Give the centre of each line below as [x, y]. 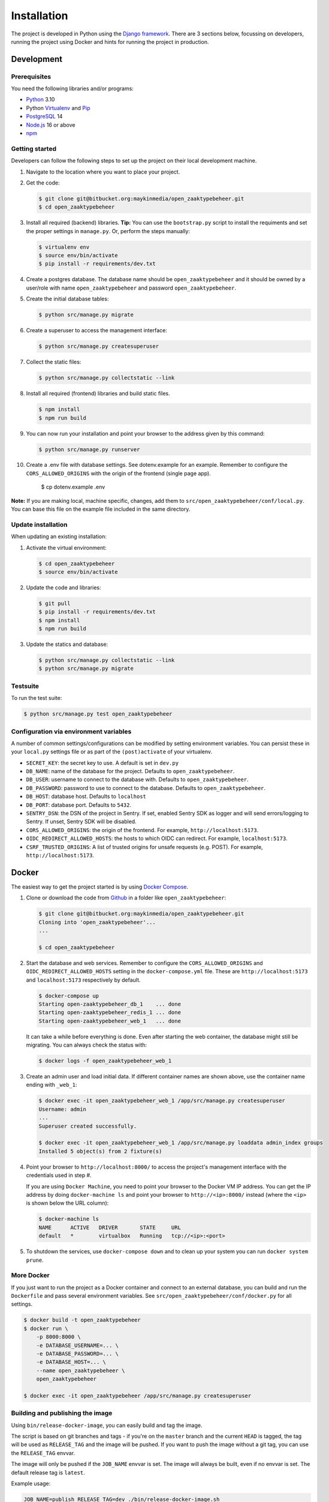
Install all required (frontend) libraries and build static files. [98, 394]
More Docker [31, 1275]
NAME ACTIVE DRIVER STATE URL [110, 1227]
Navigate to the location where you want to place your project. [103, 172]
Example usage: [31, 1483]
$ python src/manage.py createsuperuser [99, 346]
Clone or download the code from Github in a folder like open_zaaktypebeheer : [126, 898]
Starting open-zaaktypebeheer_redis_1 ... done [110, 1013]
